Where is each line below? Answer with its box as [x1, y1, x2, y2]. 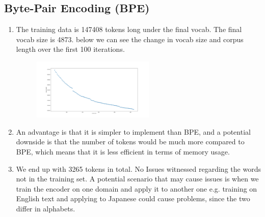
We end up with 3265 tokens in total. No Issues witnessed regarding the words [16, 163, 261, 174]
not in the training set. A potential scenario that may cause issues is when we [16, 173, 259, 184]
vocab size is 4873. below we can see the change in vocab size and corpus [16, 34, 244, 44]
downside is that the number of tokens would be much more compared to [16, 136, 245, 147]
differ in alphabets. [16, 203, 75, 213]
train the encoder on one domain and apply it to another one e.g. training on [16, 183, 257, 194]
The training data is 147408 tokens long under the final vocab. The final [16, 24, 242, 35]
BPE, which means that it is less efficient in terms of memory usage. [16, 146, 230, 157]
